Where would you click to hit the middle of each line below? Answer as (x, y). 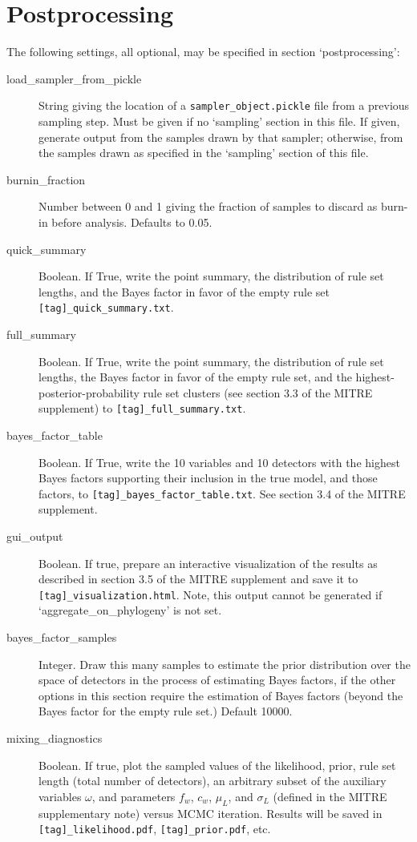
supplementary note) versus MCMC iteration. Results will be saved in (211, 813)
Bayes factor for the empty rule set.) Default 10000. (166, 711)
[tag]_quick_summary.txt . (106, 307)
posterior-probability (89, 392)
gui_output (35, 536)
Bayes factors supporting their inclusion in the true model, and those (208, 478)
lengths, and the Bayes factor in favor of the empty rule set (184, 291)
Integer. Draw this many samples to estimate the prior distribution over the (225, 664)
